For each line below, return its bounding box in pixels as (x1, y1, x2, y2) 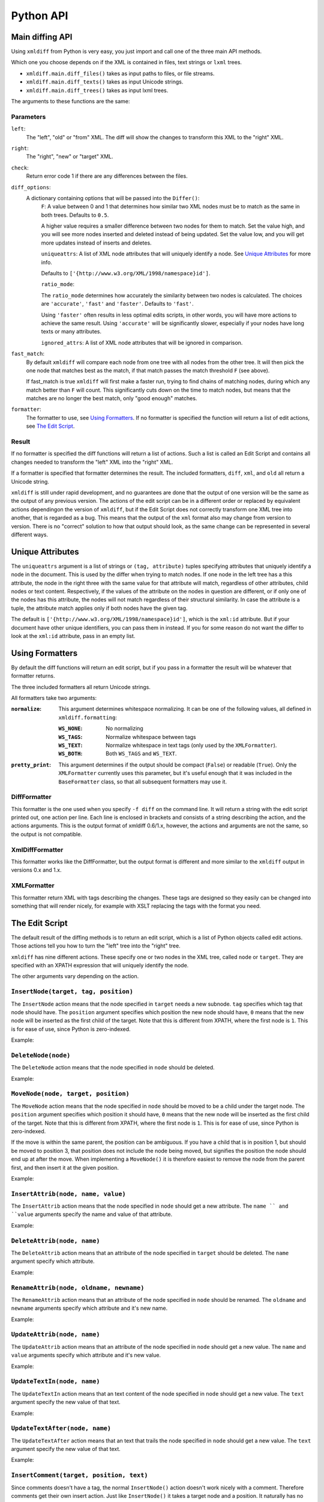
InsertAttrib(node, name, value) (11, 1190, 126, 1198)
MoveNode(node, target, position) (11, 1090, 130, 1098)
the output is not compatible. (11, 830, 82, 838)
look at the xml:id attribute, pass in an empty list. (11, 632, 136, 639)
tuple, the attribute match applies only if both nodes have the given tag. (11, 604, 188, 612)
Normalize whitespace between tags (106, 733, 196, 740)
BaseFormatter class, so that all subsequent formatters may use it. (58, 778, 227, 785)
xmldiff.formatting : (58, 714, 117, 721)
